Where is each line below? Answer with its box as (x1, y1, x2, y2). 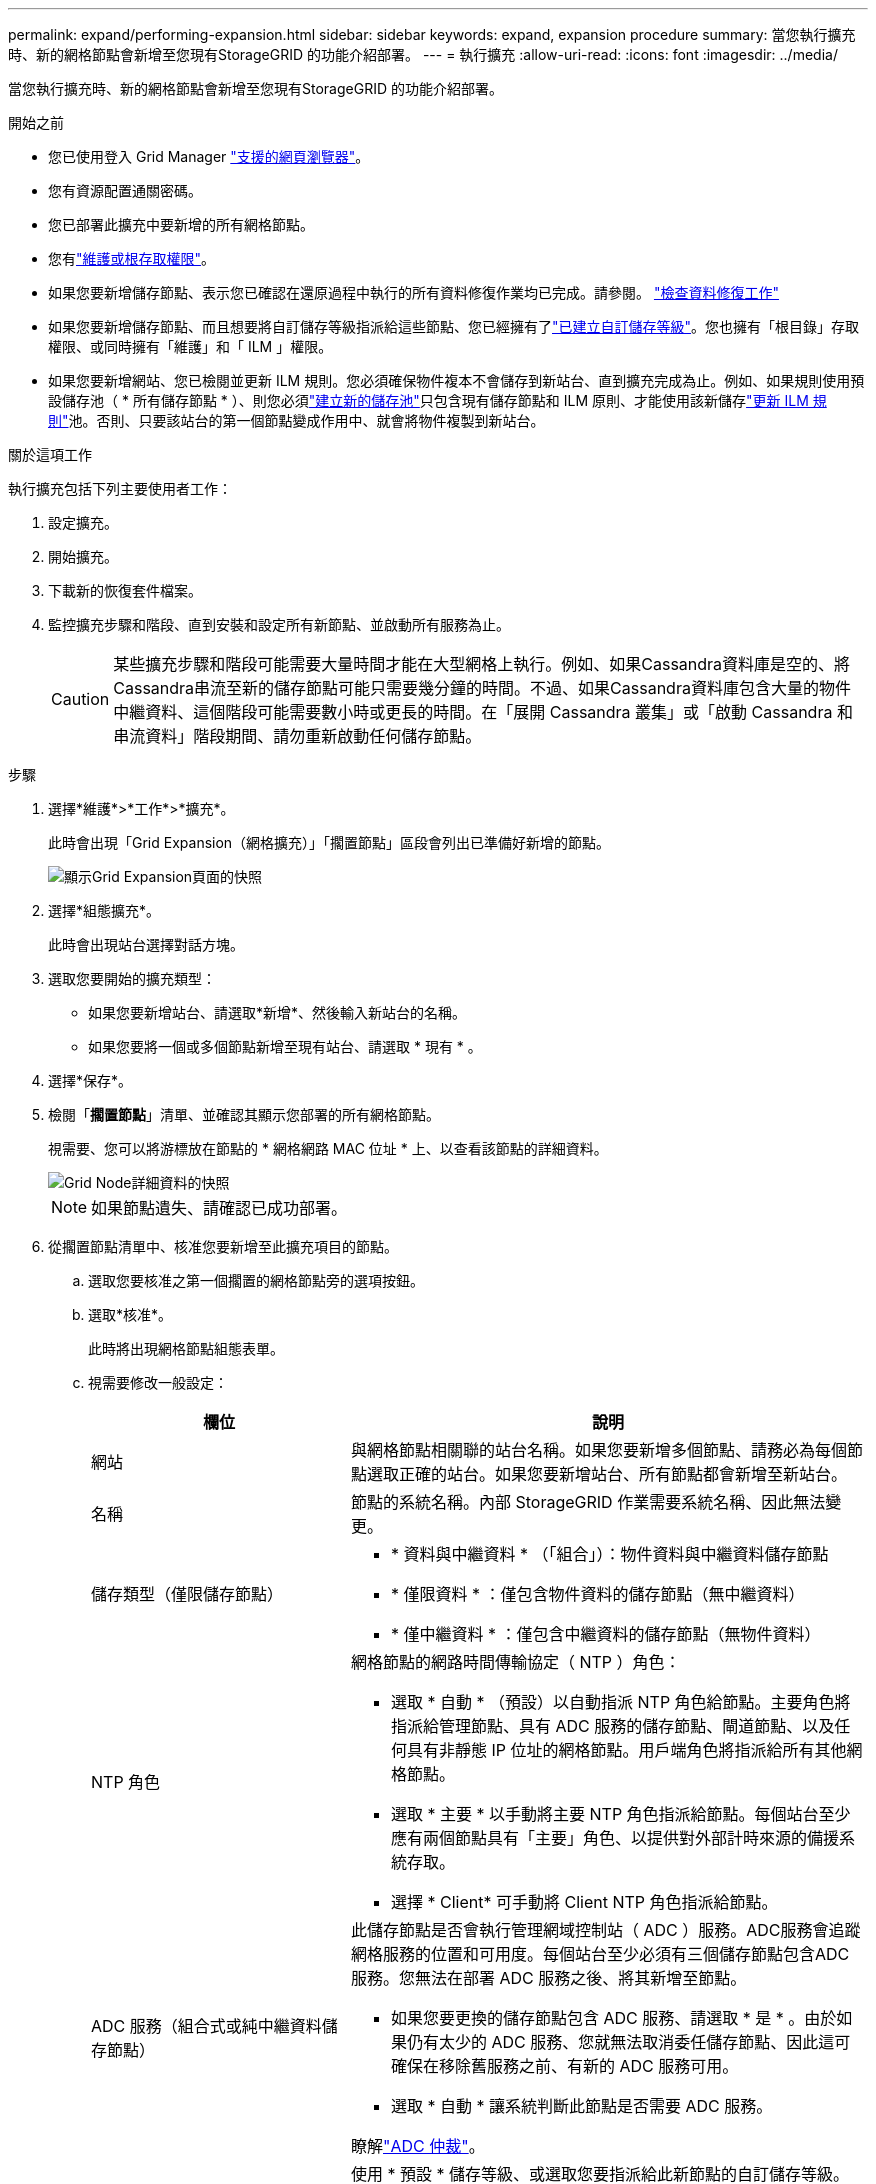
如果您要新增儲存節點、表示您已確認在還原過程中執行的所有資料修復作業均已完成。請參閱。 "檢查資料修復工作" (48, 284, 779, 301)
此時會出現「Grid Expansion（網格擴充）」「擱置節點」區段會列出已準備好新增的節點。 (48, 834, 611, 851)
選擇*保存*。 (48, 1072, 133, 1089)
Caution (51, 689, 110, 709)
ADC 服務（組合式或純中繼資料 (91, 2016, 322, 2036)
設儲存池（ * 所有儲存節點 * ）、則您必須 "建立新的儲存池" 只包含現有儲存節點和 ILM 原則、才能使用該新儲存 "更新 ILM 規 (48, 392, 827, 409)
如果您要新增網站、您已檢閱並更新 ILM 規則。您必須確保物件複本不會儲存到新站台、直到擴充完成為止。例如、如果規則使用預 (48, 372, 865, 389)
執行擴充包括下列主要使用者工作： (8, 480, 232, 497)
